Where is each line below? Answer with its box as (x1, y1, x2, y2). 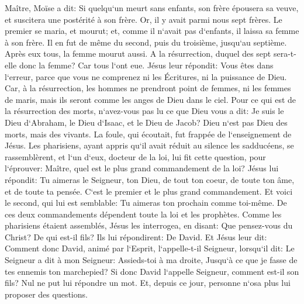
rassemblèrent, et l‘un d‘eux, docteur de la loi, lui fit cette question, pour (5, 150, 266, 163)
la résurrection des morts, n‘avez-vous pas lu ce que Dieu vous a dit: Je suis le (5, 105, 284, 117)
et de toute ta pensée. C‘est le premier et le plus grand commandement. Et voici (5, 185, 293, 197)
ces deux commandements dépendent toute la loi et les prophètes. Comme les (5, 208, 282, 220)
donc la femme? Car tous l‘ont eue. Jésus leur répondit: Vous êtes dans (19, 58, 274, 71)
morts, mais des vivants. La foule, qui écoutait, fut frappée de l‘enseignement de (5, 127, 292, 140)
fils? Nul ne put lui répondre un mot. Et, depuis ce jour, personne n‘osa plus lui (5, 277, 291, 289)
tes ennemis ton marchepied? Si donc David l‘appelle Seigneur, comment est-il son (5, 265, 299, 277)
